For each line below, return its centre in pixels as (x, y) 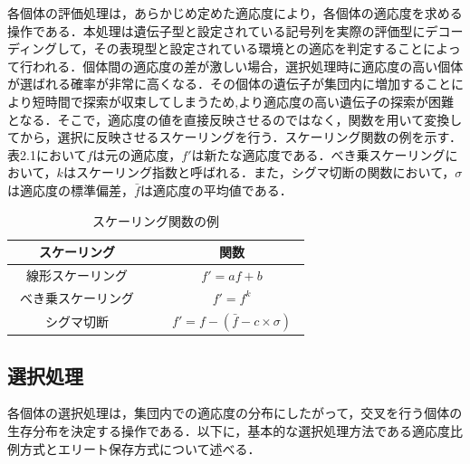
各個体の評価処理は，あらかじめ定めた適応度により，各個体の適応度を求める (235, 13)
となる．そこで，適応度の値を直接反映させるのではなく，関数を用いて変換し (235, 119)
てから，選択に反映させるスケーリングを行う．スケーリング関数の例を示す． (235, 137)
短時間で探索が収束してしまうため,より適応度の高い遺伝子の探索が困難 (243, 101)
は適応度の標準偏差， (71, 189)
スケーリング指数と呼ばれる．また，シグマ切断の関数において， (265, 172)
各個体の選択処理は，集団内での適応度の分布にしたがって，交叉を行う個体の (235, 413)
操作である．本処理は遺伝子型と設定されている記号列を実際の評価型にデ (223, 30)
